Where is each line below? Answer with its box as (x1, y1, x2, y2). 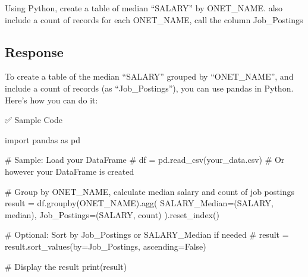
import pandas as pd (5, 133, 81, 146)
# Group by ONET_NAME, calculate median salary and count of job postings (5, 185, 294, 197)
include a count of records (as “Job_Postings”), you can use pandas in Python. (5, 81, 294, 94)
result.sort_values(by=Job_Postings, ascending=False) (5, 240, 206, 252)
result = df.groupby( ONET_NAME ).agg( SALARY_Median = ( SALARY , (5, 197, 274, 209)
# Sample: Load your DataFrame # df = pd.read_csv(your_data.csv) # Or (5, 153, 285, 166)
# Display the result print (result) (5, 260, 127, 272)
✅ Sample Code (5, 114, 63, 126)
